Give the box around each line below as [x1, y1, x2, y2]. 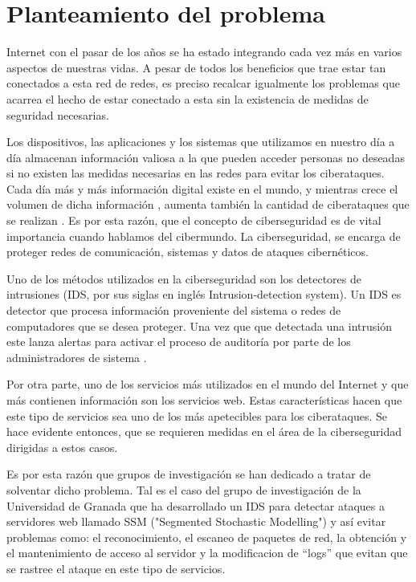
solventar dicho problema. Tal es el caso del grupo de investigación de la [6, 481, 361, 498]
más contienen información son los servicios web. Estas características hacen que [6, 392, 402, 408]
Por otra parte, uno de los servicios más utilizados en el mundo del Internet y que [6, 376, 409, 393]
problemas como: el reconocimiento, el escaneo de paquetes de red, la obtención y [6, 528, 407, 545]
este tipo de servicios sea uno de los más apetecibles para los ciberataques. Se [6, 407, 388, 424]
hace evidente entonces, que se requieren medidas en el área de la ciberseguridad [6, 423, 402, 440]
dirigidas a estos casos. [6, 438, 118, 455]
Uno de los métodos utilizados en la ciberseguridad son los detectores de [6, 270, 362, 287]
